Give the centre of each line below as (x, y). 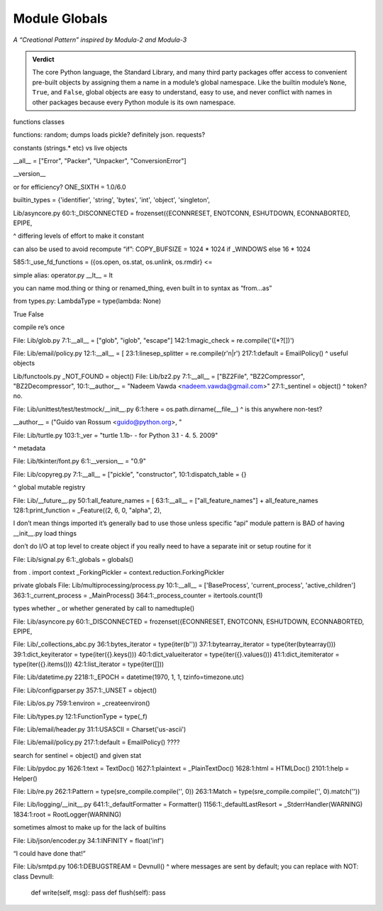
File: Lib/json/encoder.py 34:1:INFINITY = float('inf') (89, 840)
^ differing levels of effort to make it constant (79, 236)
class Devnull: (34, 876)
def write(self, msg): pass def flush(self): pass (98, 893)
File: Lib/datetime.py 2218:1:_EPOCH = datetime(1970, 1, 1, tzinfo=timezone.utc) (129, 677)
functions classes (39, 121)
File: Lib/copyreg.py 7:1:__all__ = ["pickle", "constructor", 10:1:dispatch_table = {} (130, 474)
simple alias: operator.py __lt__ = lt (63, 275)
